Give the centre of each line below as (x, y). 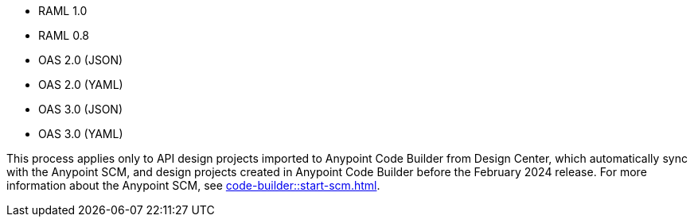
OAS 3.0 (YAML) (81, 134)
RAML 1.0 (63, 11)
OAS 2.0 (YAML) (81, 85)
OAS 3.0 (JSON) (81, 109)
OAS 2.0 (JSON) (81, 60)
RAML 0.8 (64, 35)
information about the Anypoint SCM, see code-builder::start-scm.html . (193, 185)
